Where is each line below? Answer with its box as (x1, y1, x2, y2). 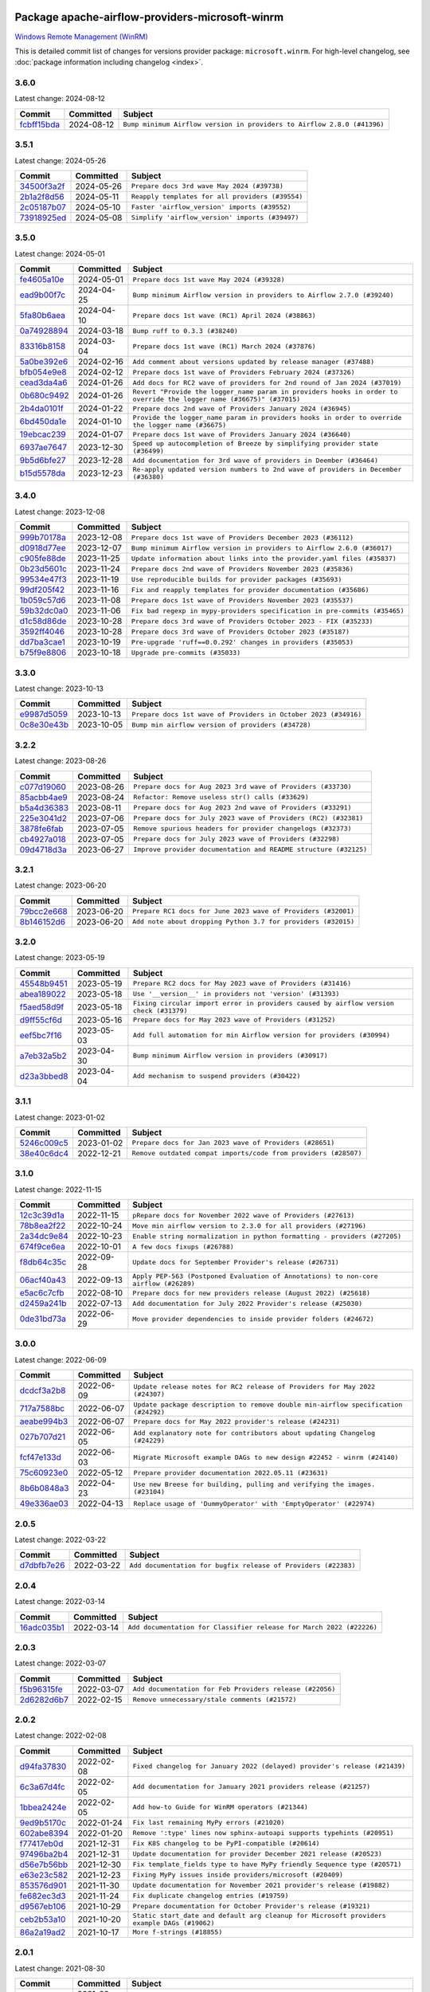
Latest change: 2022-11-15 (14, 1184, 103, 1194)
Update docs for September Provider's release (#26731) (132, 1257, 340, 1266)
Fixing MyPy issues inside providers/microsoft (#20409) (132, 1871, 344, 1880)
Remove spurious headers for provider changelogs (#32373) (133, 825, 352, 833)
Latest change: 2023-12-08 (14, 507, 105, 516)
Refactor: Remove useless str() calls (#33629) (133, 793, 310, 802)
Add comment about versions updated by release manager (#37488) (132, 357, 375, 366)
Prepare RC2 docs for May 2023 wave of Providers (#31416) (132, 979, 352, 988)
